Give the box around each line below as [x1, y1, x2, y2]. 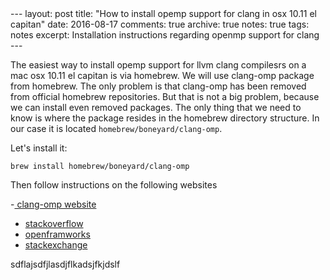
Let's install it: [10, 142, 68, 154]
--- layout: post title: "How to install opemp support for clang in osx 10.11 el [10, 8, 317, 19]
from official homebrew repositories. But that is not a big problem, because [10, 91, 320, 102]
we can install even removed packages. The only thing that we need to [10, 102, 302, 113]
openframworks [24, 228, 91, 240]
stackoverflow [24, 218, 84, 229]
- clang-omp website [10, 198, 97, 210]
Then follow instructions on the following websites [10, 179, 218, 191]
